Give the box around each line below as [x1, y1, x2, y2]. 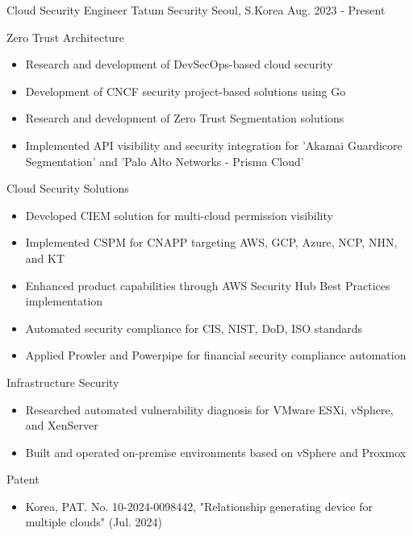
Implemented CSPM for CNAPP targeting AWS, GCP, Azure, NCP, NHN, [25, 234, 398, 251]
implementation [25, 293, 103, 310]
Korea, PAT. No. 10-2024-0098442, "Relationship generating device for [25, 497, 373, 514]
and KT [25, 249, 65, 266]
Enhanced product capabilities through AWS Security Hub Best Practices [25, 276, 390, 293]
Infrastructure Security [6, 373, 119, 390]
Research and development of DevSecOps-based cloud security [25, 56, 333, 73]
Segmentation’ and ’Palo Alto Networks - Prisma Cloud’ [25, 152, 304, 169]
